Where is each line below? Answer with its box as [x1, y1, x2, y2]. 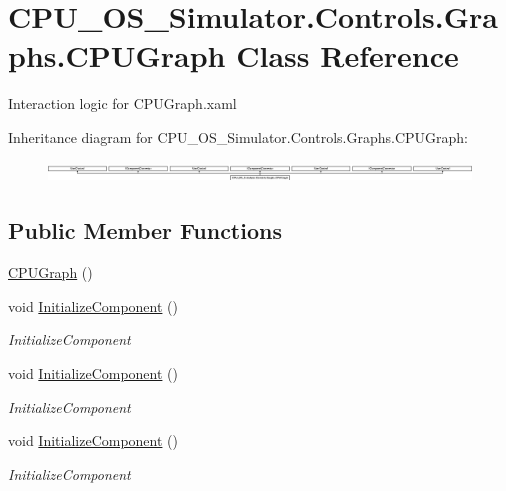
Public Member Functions [8, 215, 282, 246]
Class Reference [236, 35, 459, 76]
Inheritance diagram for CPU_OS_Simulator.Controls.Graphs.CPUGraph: [8, 126, 468, 147]
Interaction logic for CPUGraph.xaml [8, 93, 237, 114]
